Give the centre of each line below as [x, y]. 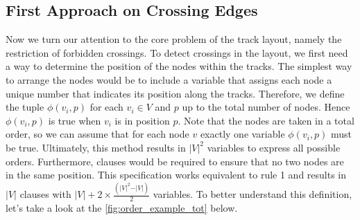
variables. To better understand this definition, [252, 194]
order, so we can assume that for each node [97, 134]
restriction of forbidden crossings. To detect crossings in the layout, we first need [177, 52]
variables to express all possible [274, 147]
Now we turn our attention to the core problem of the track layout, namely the [174, 39]
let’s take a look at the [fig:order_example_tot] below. [122, 207]
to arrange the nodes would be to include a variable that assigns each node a [169, 79]
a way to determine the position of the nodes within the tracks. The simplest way [179, 66]
